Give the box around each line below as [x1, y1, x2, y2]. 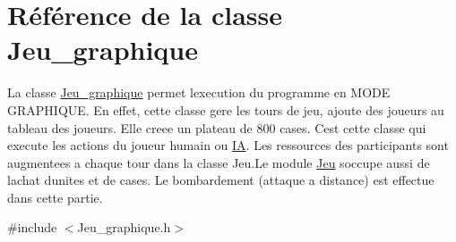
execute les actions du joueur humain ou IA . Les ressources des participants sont [7, 136, 449, 154]
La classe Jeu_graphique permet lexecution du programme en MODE [7, 83, 391, 102]
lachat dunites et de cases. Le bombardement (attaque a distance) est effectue [7, 171, 434, 189]
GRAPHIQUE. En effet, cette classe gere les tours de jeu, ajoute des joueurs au [7, 100, 444, 119]
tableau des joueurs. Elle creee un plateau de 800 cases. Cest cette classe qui [7, 118, 426, 137]
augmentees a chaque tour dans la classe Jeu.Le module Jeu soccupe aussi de [7, 153, 430, 171]
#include [7, 218, 57, 237]
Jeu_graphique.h [77, 218, 171, 237]
